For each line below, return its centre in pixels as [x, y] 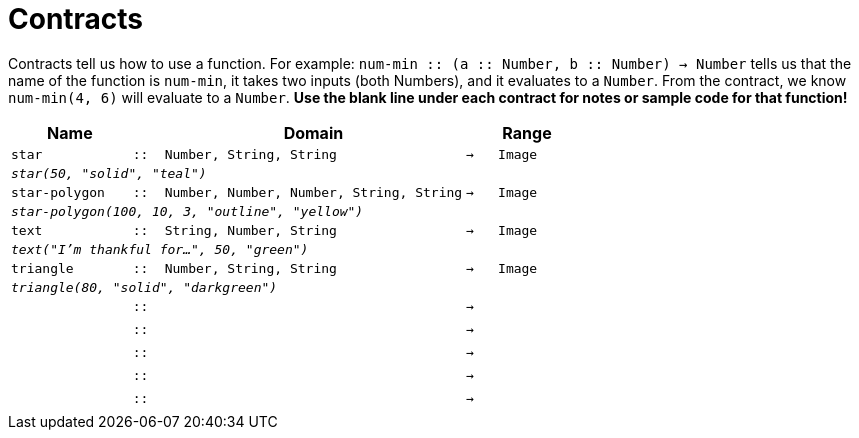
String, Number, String [250, 230]
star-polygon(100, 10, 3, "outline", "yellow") [187, 211]
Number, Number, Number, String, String [313, 192]
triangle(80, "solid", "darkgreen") [144, 287]
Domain [313, 132]
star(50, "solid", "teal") [109, 173]
